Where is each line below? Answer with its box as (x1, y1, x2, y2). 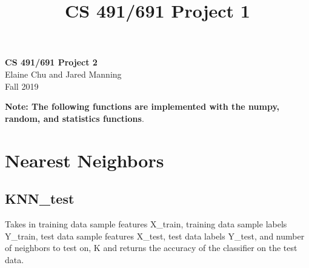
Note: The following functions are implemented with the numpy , (5, 100, 280, 113)
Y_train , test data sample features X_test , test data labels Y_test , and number (5, 229, 305, 242)
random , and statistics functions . (5, 112, 144, 124)
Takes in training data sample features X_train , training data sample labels (5, 217, 287, 230)
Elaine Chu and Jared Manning (5, 67, 122, 80)
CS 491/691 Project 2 (5, 56, 98, 69)
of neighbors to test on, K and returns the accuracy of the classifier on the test (5, 241, 297, 254)
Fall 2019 (5, 79, 39, 92)
